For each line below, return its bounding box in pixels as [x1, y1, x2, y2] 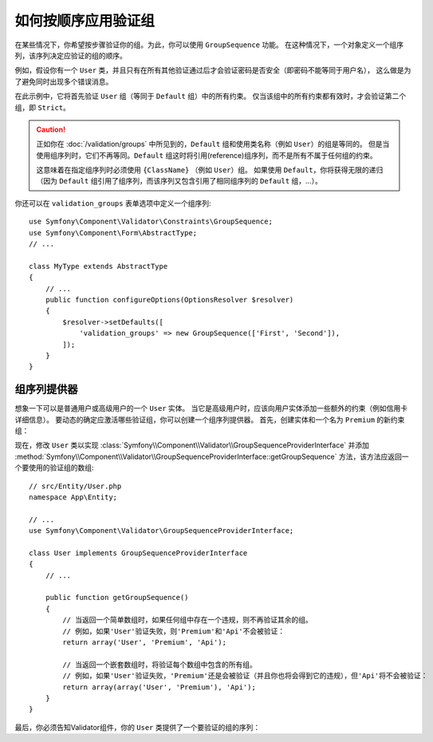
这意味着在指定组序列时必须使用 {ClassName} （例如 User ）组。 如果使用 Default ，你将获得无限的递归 [36, 165, 384, 175]
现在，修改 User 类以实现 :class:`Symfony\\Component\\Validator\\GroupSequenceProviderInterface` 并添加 [14, 440, 370, 450]
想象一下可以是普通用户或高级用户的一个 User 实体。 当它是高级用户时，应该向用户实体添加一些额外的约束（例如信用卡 [14, 404, 408, 413]
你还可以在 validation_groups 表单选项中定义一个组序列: [14, 198, 211, 207]
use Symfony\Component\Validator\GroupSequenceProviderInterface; [29, 527, 294, 535]
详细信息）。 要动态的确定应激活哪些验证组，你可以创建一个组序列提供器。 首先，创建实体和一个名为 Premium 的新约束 [14, 415, 405, 424]
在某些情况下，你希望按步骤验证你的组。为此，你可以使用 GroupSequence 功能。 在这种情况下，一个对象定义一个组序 [14, 40, 404, 49]
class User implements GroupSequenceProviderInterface [29, 548, 248, 558]
